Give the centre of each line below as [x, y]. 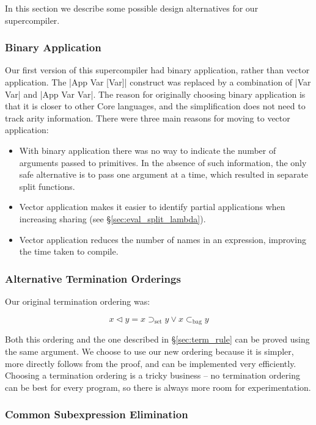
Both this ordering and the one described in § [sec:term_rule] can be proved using [157, 339]
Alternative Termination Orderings [93, 278]
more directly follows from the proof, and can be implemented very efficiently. [151, 363]
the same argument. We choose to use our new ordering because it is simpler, [149, 351]
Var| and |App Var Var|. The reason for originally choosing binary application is [155, 94]
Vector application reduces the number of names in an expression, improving [163, 239]
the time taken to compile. [69, 251]
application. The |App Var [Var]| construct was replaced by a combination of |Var [158, 82]
